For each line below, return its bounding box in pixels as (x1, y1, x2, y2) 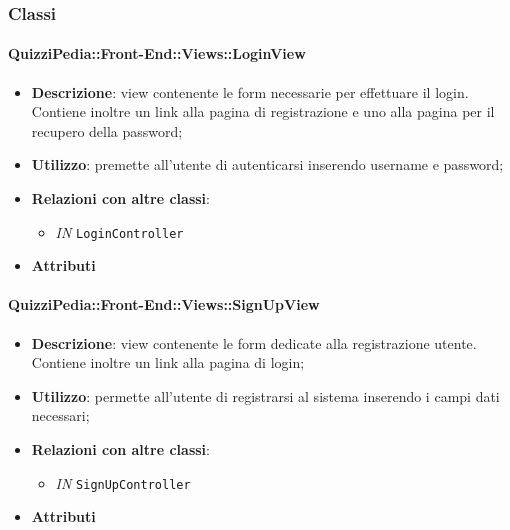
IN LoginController (55, 221, 184, 242)
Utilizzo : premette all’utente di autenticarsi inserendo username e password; (31, 154, 504, 175)
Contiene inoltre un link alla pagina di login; (31, 352, 305, 373)
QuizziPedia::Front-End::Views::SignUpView (8, 294, 320, 315)
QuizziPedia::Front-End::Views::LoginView (8, 43, 306, 64)
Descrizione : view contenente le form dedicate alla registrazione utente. (31, 332, 477, 353)
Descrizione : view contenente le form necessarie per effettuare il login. (31, 81, 469, 102)
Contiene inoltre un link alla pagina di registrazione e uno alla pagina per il (31, 101, 495, 122)
